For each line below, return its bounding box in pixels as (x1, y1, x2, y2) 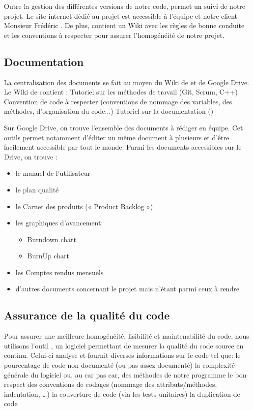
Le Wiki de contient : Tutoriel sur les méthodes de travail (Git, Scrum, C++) (4, 87, 238, 97)
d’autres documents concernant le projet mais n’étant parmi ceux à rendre (15, 284, 239, 294)
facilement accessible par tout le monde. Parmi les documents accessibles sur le (4, 142, 242, 152)
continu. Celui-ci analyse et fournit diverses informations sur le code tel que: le (4, 350, 241, 360)
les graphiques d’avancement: (15, 218, 103, 228)
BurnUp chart (27, 251, 70, 261)
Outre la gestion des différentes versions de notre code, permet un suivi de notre (4, 1, 246, 11)
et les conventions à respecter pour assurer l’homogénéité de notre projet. (4, 30, 225, 40)
